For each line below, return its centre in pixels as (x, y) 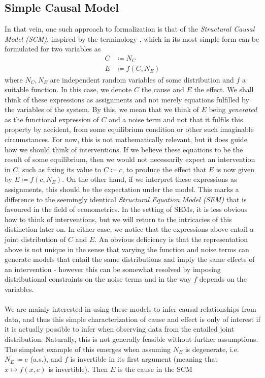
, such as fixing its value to (60, 169)
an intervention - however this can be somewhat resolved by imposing (113, 269)
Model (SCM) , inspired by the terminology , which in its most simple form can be (132, 38)
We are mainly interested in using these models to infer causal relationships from (130, 309)
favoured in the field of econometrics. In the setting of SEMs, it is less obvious (126, 209)
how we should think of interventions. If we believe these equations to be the (124, 149)
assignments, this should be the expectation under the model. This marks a (122, 189)
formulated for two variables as (53, 49)
